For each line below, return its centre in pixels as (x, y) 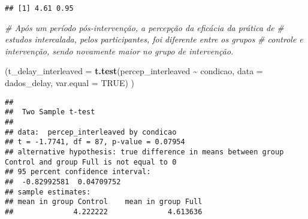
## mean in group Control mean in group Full (104, 202)
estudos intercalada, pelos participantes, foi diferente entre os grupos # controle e (154, 39)
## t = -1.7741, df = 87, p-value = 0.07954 (95, 142)
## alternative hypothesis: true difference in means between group (144, 152)
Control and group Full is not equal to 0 (91, 162)
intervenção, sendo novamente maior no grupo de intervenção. (119, 51)
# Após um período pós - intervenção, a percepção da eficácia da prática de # (144, 27)
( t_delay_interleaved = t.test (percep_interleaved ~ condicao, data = (134, 71)
